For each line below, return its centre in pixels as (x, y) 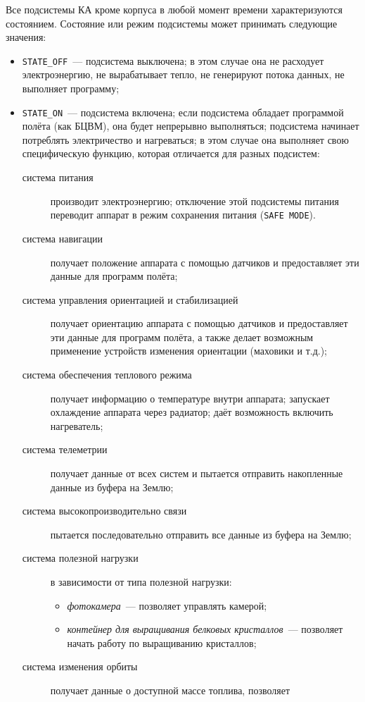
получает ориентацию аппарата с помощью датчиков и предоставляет (199, 323)
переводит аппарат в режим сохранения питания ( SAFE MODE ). (183, 215)
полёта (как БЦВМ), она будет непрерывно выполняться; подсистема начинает (191, 126)
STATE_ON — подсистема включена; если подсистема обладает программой (183, 112)
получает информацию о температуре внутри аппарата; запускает (190, 398)
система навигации (62, 238)
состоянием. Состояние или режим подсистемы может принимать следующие (172, 23)
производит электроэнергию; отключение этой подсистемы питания (194, 201)
